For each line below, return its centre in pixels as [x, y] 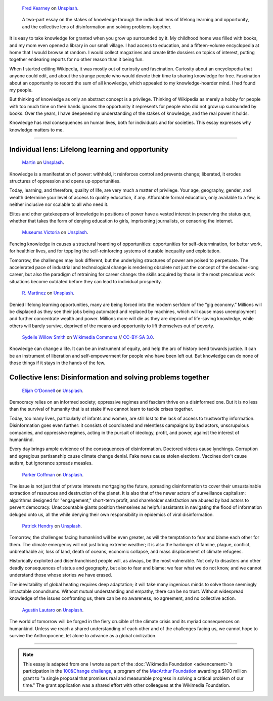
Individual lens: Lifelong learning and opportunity [89, 149]
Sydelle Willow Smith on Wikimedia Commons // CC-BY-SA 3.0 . [88, 337]
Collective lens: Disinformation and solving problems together [109, 378]
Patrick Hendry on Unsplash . [52, 525]
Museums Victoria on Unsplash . [55, 232]
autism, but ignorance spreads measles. [51, 463]
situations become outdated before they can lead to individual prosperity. [86, 281]
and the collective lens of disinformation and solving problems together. [97, 27]
